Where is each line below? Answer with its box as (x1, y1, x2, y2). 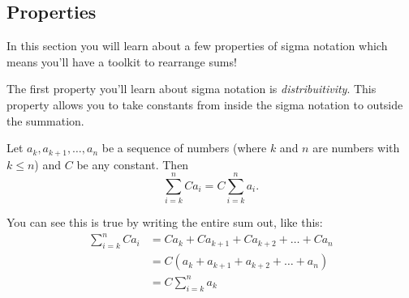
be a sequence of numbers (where (101, 139, 267, 156)
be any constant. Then (76, 155, 189, 172)
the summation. (6, 112, 84, 129)
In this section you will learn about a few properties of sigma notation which (6, 37, 388, 54)
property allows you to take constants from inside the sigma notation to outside (6, 96, 403, 113)
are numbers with (312, 139, 400, 156)
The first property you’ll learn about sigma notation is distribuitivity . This (6, 80, 377, 97)
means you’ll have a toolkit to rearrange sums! (6, 53, 237, 70)
